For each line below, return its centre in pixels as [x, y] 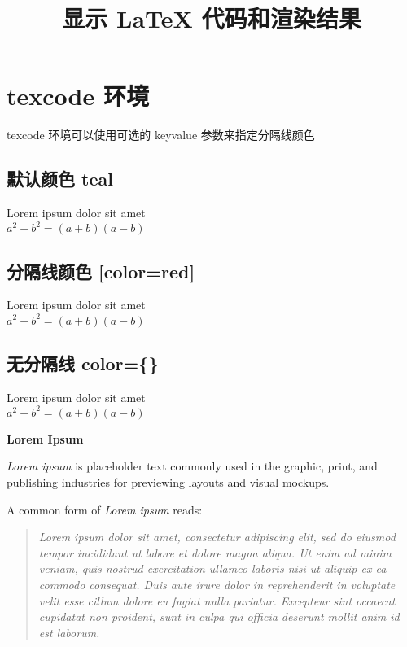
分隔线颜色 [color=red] [101, 271]
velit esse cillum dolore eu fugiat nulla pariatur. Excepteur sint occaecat [217, 600]
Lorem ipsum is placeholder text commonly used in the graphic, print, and [192, 466]
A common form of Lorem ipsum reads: [105, 509]
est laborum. [69, 632]
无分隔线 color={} [83, 363]
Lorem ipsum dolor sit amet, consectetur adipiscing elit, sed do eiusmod [217, 537]
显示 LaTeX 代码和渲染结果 [212, 18]
